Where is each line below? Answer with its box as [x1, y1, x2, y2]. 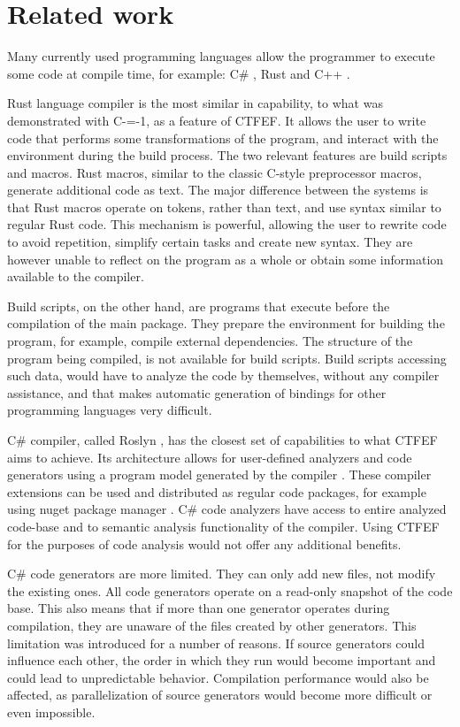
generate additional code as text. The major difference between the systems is [7, 180, 429, 199]
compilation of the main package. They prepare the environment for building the [7, 314, 445, 333]
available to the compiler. [7, 267, 144, 286]
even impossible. [7, 702, 96, 721]
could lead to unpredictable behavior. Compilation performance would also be [7, 668, 429, 686]
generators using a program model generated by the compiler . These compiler [7, 465, 432, 484]
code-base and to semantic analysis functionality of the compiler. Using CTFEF [7, 517, 440, 535]
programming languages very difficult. [7, 401, 212, 419]
